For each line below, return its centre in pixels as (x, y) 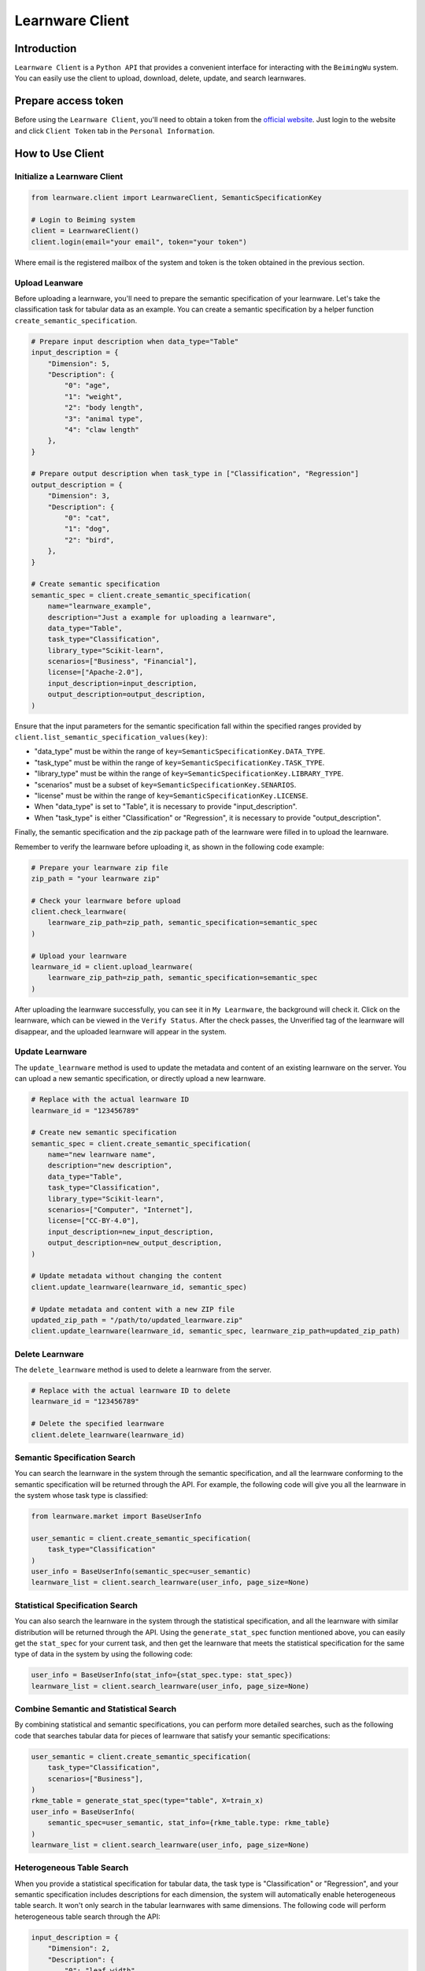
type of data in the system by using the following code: (103, 1654)
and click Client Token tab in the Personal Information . (115, 131)
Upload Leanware (49, 282)
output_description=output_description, (127, 695)
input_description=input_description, (122, 683)
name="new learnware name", (102, 1155)
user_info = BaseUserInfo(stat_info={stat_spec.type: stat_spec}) (162, 1675)
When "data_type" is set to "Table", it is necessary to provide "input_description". (166, 807)
